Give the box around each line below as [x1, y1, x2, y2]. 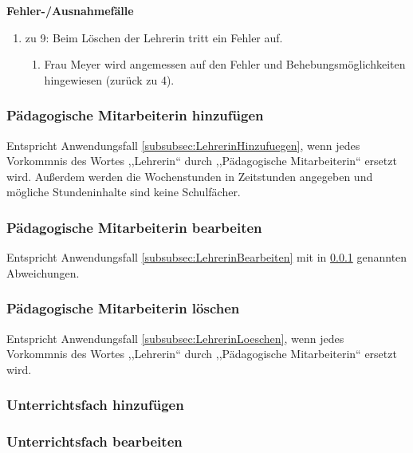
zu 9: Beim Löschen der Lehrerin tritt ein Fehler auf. [25, 29, 283, 45]
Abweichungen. [6, 264, 80, 281]
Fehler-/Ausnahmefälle [6, 2, 134, 18]
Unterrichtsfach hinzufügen [6, 395, 184, 415]
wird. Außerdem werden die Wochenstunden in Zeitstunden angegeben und [6, 167, 373, 184]
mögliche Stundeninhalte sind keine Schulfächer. [6, 183, 241, 200]
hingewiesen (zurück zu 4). [44, 71, 175, 88]
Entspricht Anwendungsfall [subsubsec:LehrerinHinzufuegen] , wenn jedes [6, 136, 360, 153]
